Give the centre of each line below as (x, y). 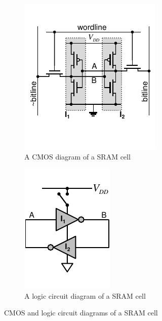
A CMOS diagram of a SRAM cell (77, 156)
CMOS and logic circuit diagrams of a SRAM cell (81, 313)
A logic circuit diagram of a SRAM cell (85, 295)
